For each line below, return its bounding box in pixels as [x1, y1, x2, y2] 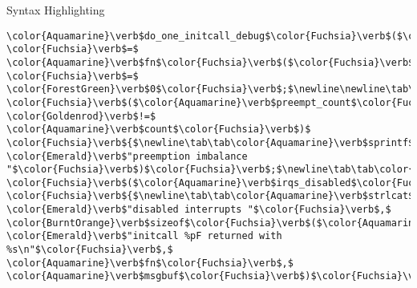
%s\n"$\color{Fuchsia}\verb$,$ [6, 244, 173, 256]
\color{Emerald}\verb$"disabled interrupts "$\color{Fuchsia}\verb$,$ [6, 204, 391, 216]
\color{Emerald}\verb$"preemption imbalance [6, 150, 248, 162]
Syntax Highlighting [6, 2, 105, 18]
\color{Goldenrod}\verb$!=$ [6, 110, 156, 122]
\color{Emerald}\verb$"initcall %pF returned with [6, 230, 282, 242]
